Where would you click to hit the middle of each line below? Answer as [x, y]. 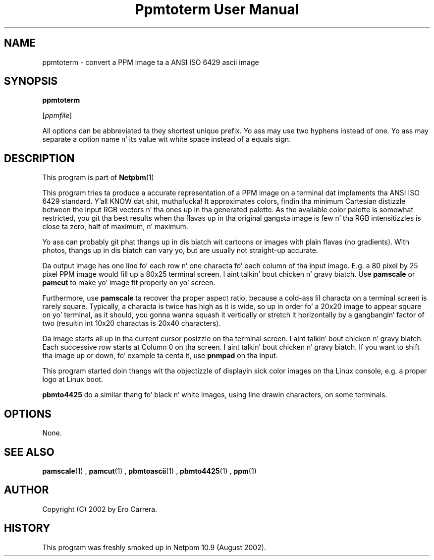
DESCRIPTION [39, 158]
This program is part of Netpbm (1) [98, 178]
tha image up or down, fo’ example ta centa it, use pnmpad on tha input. [160, 356]
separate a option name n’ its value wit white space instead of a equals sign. [167, 139]
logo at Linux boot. [73, 379]
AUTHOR [27, 490]
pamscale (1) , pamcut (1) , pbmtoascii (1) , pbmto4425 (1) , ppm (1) [149, 471]
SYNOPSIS [31, 81]
